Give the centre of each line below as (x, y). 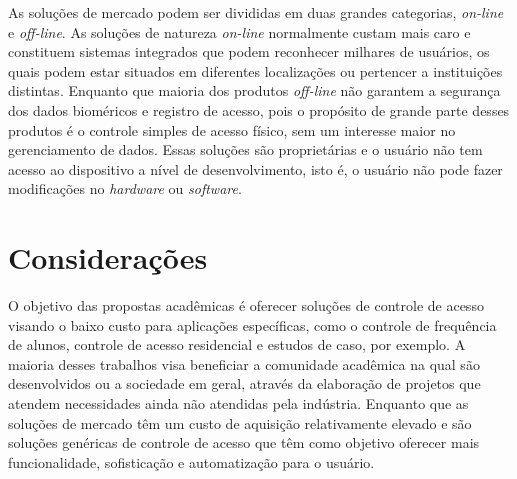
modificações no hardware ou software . (125, 188)
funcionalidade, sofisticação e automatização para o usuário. (191, 461)
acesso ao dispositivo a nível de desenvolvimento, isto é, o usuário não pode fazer (255, 168)
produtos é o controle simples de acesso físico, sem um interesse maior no (232, 129)
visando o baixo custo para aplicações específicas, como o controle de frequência (252, 324)
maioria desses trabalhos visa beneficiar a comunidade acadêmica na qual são (244, 363)
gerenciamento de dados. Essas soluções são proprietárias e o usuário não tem (245, 149)
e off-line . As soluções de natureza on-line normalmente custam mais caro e (239, 31)
